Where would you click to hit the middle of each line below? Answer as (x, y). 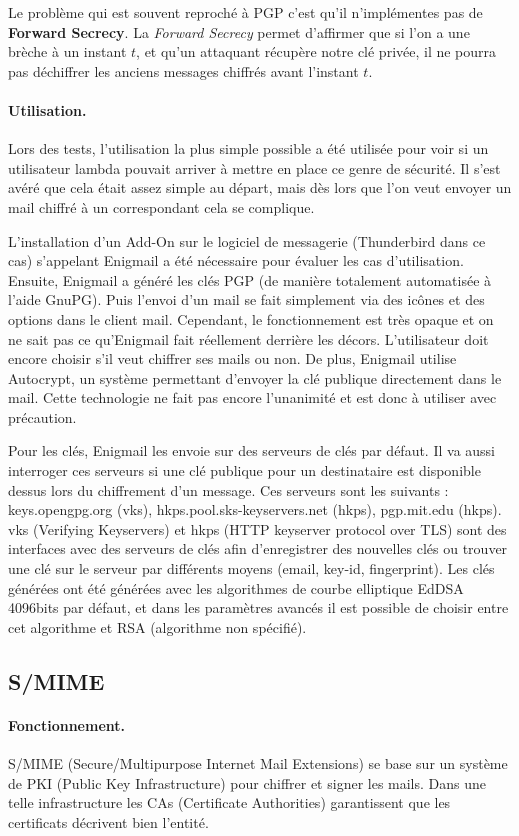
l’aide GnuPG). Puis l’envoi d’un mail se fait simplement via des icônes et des (246, 299)
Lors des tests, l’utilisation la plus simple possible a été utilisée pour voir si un (248, 148)
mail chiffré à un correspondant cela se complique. (161, 206)
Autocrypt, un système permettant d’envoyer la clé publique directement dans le (255, 377)
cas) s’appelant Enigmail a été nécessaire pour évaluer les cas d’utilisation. (236, 260)
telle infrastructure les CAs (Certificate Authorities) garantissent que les (229, 802)
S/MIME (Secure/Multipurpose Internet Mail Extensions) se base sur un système (258, 763)
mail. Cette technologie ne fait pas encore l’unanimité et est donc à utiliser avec (252, 397)
